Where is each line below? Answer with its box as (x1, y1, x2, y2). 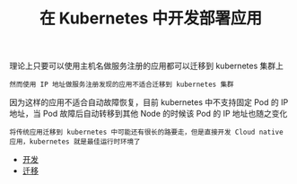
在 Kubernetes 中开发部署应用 (39, 8, 263, 29)
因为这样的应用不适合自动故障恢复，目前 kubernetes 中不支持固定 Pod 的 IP (9, 97, 289, 108)
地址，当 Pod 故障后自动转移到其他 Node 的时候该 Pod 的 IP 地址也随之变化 (9, 109, 288, 119)
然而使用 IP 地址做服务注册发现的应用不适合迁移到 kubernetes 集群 (9, 80, 234, 90)
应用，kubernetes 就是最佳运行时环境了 (9, 137, 141, 146)
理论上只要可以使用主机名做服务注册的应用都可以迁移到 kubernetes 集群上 (9, 60, 284, 72)
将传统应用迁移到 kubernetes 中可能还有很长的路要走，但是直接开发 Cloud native (9, 127, 284, 137)
